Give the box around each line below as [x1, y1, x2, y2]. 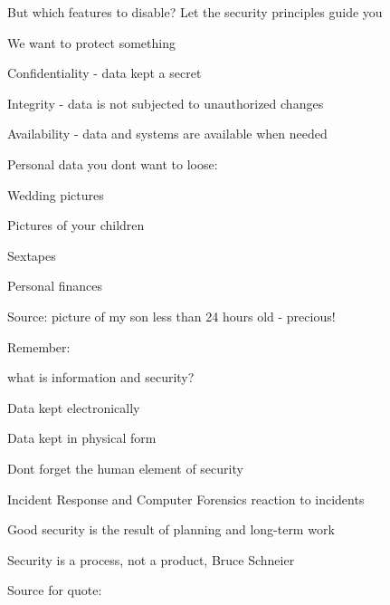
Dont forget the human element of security [7, 458, 243, 477]
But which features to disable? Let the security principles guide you [7, 3, 383, 21]
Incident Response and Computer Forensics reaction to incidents [7, 489, 365, 508]
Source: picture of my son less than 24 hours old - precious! [7, 306, 336, 325]
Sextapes [7, 245, 56, 264]
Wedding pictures [7, 185, 104, 204]
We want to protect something [7, 33, 176, 52]
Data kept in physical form [7, 428, 157, 447]
